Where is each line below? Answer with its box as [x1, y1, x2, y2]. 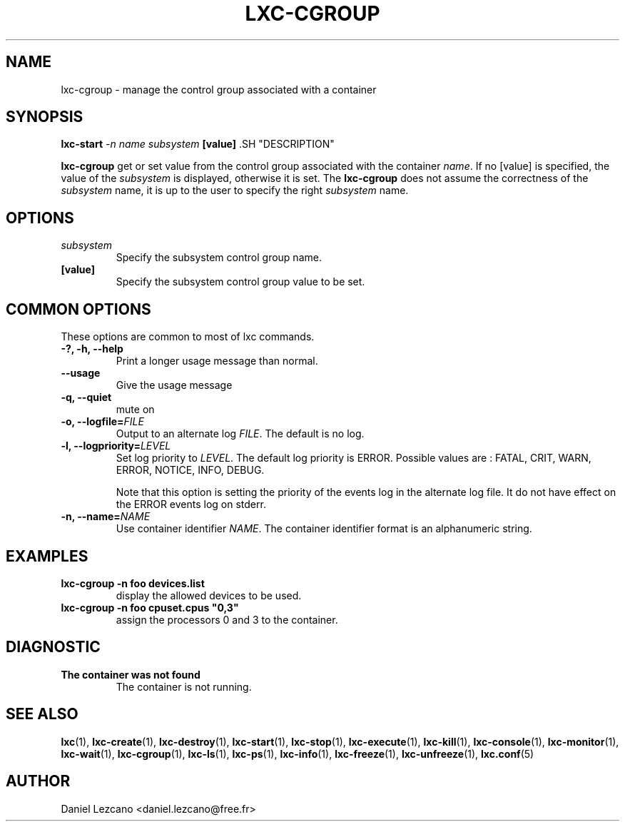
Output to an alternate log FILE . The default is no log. [116, 427, 365, 440]
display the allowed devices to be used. [116, 589, 302, 602]
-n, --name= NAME [61, 510, 151, 523]
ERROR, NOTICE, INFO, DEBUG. [116, 464, 265, 477]
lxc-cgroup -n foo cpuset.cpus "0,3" [61, 601, 239, 614]
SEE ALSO [6, 705, 78, 724]
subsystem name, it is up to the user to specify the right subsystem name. [61, 184, 409, 197]
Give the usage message [116, 379, 233, 392]
